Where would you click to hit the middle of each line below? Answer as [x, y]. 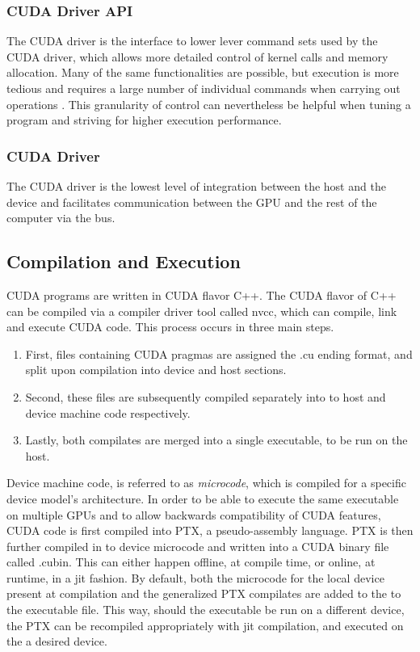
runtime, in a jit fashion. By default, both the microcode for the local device [195, 577]
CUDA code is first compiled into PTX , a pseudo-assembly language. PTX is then [210, 530]
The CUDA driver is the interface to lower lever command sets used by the [192, 41]
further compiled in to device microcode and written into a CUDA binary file [198, 546]
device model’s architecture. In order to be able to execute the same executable [203, 498]
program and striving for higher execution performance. [144, 120]
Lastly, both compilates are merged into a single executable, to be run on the [216, 440]
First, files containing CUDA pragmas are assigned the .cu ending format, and [219, 353]
